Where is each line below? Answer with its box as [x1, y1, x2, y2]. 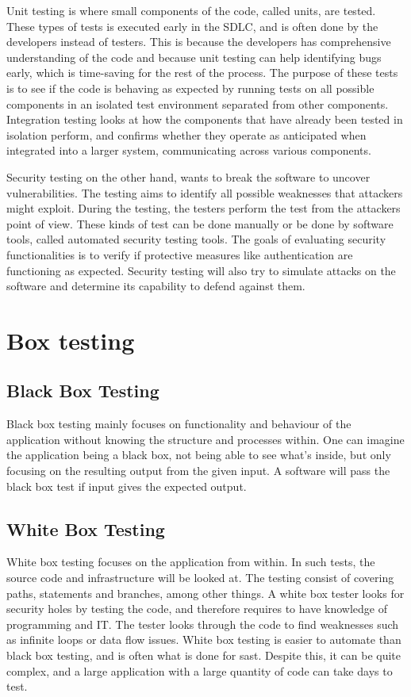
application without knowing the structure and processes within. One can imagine [6, 431, 405, 447]
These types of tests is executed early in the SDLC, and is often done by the [6, 17, 378, 34]
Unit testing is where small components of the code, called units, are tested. [6, 2, 376, 18]
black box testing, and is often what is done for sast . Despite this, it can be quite [6, 647, 401, 663]
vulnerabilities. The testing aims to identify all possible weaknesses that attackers [6, 184, 403, 201]
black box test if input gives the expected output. [6, 477, 247, 494]
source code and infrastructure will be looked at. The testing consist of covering [6, 569, 394, 586]
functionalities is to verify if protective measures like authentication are [6, 246, 353, 262]
